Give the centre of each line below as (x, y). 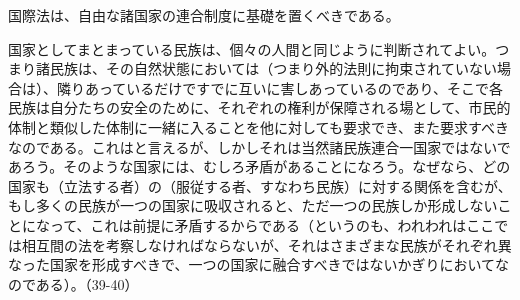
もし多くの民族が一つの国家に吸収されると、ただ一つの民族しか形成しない (253, 205)
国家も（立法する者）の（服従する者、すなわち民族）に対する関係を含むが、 (260, 185)
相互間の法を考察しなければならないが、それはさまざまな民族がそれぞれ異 (266, 244)
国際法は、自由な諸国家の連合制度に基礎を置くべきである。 (204, 15)
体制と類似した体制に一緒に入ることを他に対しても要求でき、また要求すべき (258, 126)
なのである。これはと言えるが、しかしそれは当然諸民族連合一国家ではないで (259, 146)
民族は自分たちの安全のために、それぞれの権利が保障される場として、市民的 (259, 107)
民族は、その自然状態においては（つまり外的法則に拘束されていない (273, 68)
